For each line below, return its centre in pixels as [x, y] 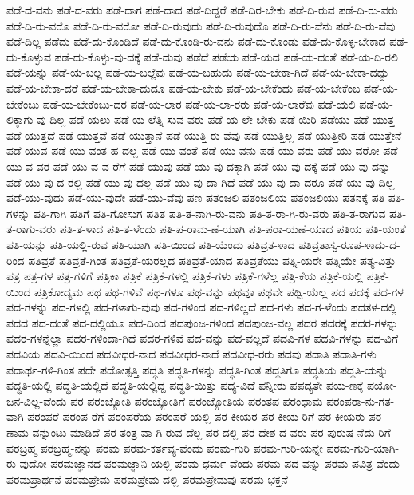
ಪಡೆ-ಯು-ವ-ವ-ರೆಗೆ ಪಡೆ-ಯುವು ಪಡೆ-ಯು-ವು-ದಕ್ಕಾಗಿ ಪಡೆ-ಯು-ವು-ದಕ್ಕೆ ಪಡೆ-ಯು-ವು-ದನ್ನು [222, 166]
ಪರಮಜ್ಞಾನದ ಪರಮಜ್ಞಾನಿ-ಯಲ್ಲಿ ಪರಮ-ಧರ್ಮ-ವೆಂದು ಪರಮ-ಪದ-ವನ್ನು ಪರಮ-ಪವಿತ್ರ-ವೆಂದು [225, 463]
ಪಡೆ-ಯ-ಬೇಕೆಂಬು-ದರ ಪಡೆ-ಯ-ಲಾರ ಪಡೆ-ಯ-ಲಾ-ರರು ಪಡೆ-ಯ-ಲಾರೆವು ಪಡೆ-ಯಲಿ [199, 103]
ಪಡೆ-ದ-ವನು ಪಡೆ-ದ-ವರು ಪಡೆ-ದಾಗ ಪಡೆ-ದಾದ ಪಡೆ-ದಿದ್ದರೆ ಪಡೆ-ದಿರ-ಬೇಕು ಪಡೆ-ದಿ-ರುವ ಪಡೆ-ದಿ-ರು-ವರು [202, 10]
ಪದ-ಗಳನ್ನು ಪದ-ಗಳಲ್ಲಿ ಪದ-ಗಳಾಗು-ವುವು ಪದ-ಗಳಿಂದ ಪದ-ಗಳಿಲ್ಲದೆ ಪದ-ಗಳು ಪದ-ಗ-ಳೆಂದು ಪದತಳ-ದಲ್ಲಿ [202, 307]
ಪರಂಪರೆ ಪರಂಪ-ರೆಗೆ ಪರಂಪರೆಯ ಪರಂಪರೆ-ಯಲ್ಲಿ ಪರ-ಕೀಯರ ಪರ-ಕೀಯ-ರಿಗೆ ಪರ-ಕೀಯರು [196, 416]
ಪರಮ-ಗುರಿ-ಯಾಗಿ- [363, 447]
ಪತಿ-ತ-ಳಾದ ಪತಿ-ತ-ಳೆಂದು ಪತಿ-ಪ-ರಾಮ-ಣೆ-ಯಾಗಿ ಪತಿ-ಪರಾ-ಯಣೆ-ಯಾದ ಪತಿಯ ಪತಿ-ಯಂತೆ [233, 229]
